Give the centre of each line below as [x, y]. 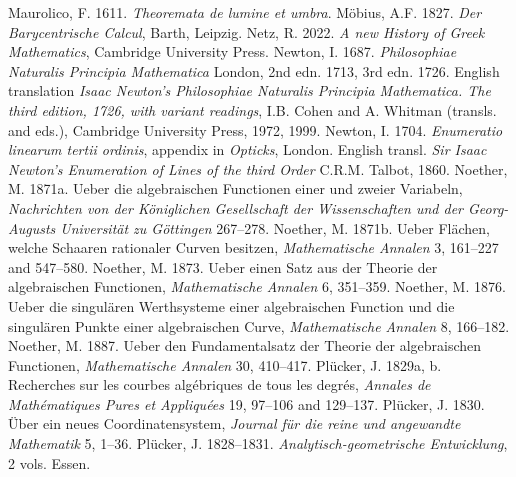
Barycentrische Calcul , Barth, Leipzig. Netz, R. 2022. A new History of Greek [246, 31]
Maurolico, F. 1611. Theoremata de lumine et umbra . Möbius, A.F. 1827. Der [245, 12]
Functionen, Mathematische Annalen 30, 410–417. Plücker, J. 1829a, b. [225, 364]
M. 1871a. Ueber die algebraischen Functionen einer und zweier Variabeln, [235, 188]
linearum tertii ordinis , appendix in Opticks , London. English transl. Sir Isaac [247, 149]
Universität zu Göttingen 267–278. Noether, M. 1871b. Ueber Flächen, [275, 227]
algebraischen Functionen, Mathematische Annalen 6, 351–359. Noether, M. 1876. [257, 286]
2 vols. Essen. [49, 462]
